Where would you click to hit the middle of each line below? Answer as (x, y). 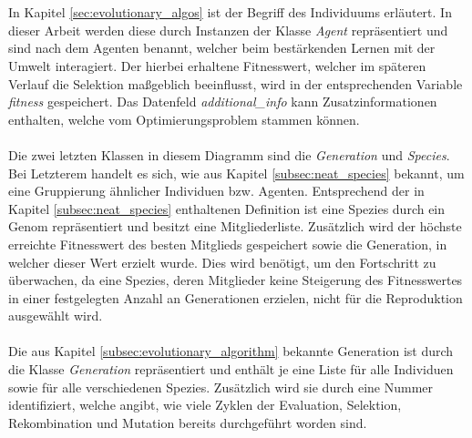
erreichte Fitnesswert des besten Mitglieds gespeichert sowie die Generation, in (228, 244)
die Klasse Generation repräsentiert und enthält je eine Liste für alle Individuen (231, 369)
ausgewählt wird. (56, 316)
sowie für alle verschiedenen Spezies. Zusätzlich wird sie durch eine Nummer (221, 387)
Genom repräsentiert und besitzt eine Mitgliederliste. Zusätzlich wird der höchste (235, 226)
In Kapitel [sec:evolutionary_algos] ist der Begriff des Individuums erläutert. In (230, 12)
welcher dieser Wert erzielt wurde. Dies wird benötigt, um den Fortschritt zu (222, 262)
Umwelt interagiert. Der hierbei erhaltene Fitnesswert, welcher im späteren (217, 65)
